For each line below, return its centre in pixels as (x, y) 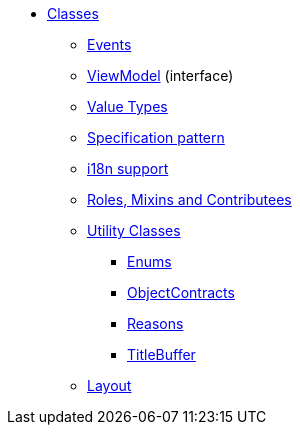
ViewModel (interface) (160, 75)
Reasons (155, 323)
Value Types (127, 106)
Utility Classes (134, 230)
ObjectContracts (181, 292)
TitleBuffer (161, 354)
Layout (109, 385)
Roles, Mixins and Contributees (189, 199)
